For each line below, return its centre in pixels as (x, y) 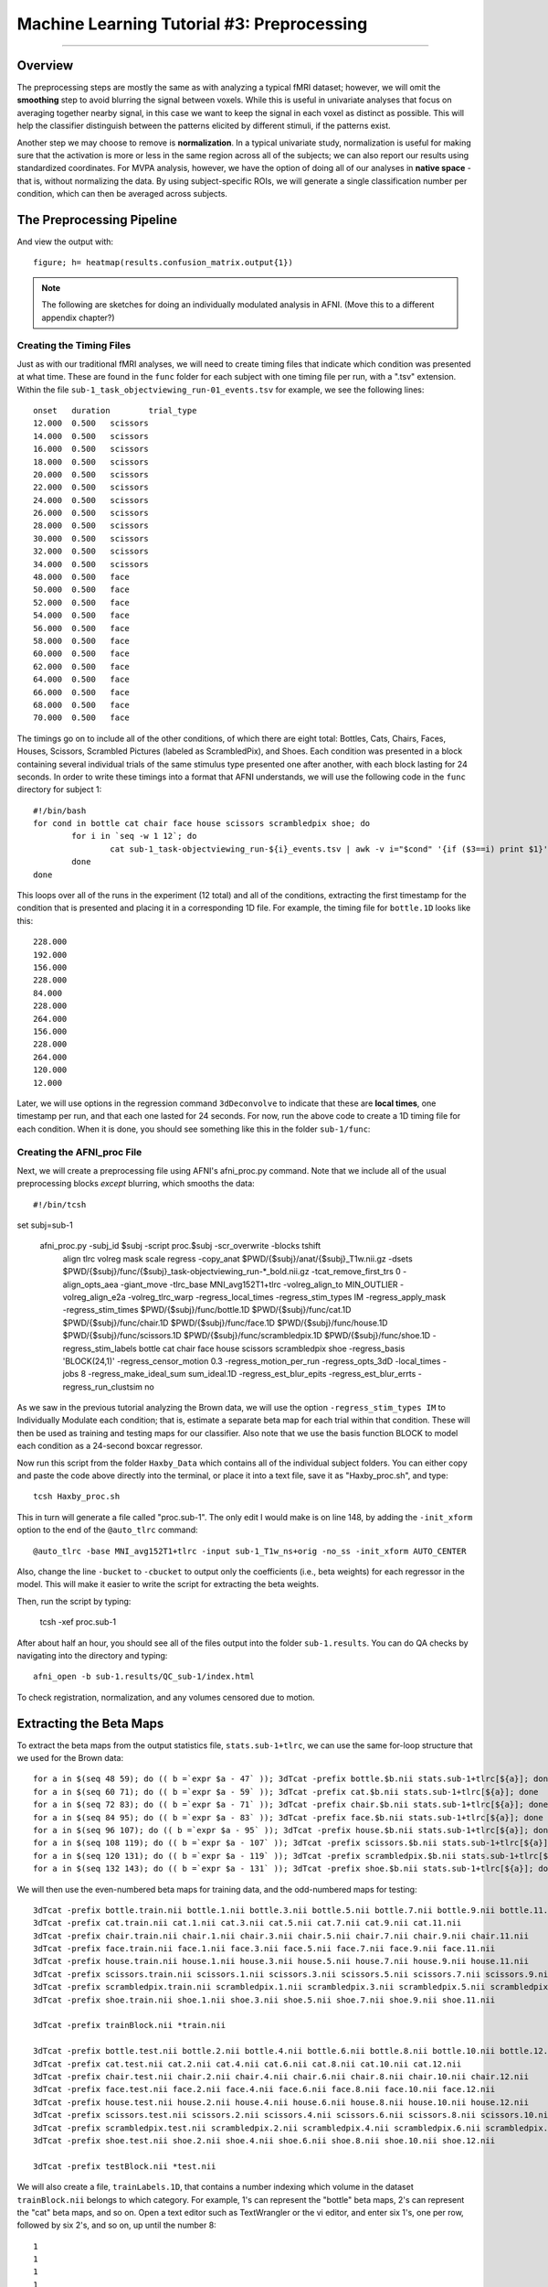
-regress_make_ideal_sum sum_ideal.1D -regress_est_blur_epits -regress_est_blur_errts (252, 1374)
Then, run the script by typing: (74, 1601)
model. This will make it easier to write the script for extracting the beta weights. (168, 1584)
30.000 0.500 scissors (91, 538)
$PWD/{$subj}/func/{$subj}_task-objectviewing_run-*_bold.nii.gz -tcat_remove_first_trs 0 (232, 1272)
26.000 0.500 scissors (91, 513)
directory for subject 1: (59, 789)
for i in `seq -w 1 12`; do (134, 836)
